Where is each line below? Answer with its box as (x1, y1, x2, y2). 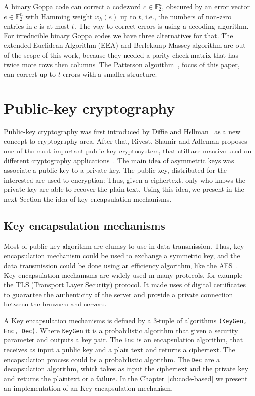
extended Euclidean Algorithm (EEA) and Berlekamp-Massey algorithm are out (4, 40, 246, 50)
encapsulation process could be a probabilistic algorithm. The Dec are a (4, 354, 220, 364)
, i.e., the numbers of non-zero (141, 11, 232, 21)
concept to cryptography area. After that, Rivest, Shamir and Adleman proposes (4, 136, 247, 146)
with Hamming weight (25, 11, 93, 21)
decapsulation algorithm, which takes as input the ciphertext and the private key (4, 364, 248, 374)
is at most (39, 21, 70, 31)
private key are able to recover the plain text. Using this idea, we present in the (4, 184, 244, 194)
